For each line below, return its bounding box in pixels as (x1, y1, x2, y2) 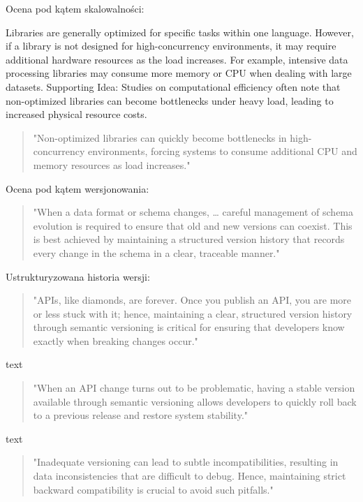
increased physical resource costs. (6, 107, 147, 121)
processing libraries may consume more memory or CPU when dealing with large (6, 66, 352, 80)
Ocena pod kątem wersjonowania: (6, 181, 149, 195)
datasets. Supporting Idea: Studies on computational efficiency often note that (6, 79, 341, 94)
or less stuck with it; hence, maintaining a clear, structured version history (33, 306, 353, 320)
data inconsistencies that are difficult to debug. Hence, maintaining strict (33, 468, 346, 483)
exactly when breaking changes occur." (33, 333, 198, 348)
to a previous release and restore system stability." (33, 408, 249, 422)
